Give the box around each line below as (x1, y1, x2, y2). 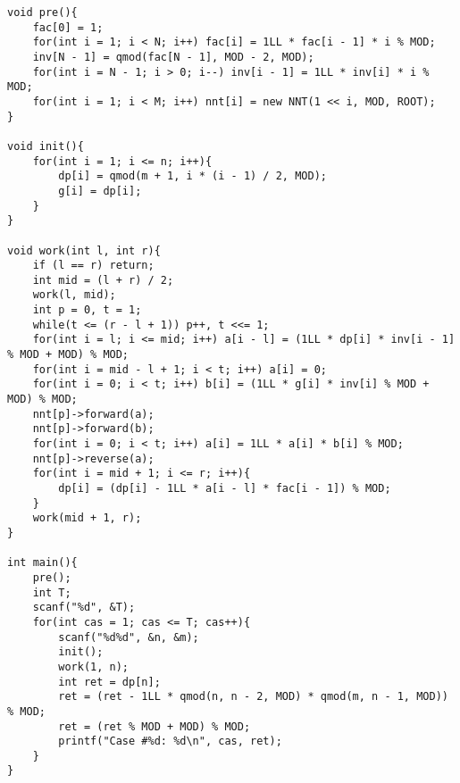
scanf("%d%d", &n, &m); (58, 630, 199, 644)
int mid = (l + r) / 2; (32, 273, 174, 287)
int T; (32, 586, 71, 599)
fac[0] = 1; (32, 21, 104, 34)
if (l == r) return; (32, 259, 155, 272)
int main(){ (7, 556, 78, 570)
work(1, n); (58, 660, 130, 673)
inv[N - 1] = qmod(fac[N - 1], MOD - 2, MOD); (32, 50, 314, 63)
